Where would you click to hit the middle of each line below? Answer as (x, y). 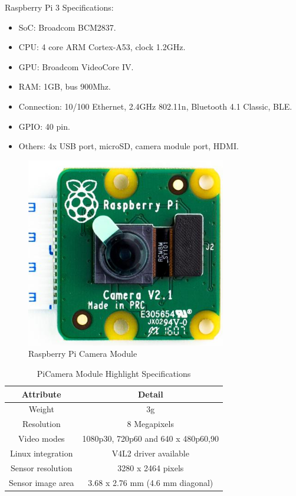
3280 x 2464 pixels (151, 467)
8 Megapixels (150, 424)
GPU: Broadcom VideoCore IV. (76, 66)
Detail (150, 394)
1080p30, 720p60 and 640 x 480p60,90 (150, 438)
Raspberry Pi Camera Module (83, 354)
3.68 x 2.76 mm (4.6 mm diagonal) (151, 482)
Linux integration (42, 453)
